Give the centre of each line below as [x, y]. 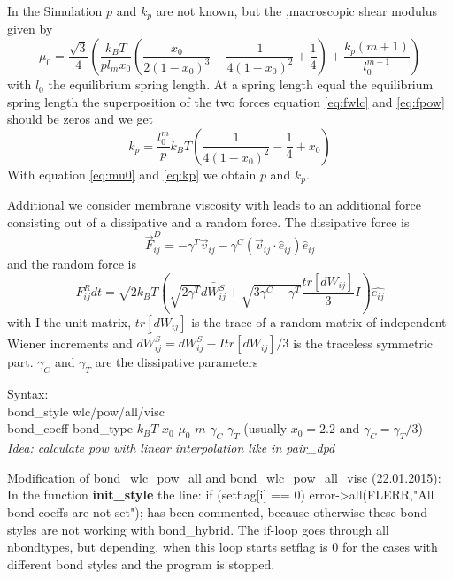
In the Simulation [55, 11]
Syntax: [28, 394]
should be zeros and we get [81, 119]
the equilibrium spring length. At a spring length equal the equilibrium [241, 84]
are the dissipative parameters [177, 362]
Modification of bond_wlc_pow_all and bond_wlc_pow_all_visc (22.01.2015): [224, 477]
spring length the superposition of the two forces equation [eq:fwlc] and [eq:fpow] [226, 101]
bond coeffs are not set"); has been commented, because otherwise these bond [218, 512]
